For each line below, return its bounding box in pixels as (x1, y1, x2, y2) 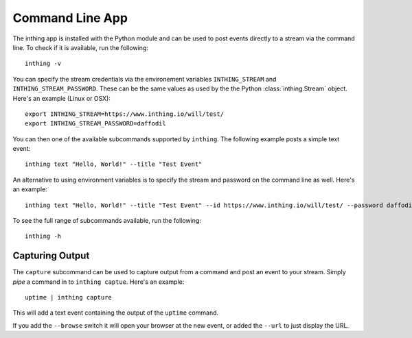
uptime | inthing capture (25, 293, 113, 302)
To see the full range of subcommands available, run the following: (12, 217, 202, 225)
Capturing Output (12, 250, 90, 262)
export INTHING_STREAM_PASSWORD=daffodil (25, 120, 166, 128)
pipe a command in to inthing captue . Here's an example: (12, 278, 185, 286)
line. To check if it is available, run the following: (12, 43, 149, 51)
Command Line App (12, 10, 128, 25)
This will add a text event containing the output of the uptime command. (12, 309, 219, 317)
